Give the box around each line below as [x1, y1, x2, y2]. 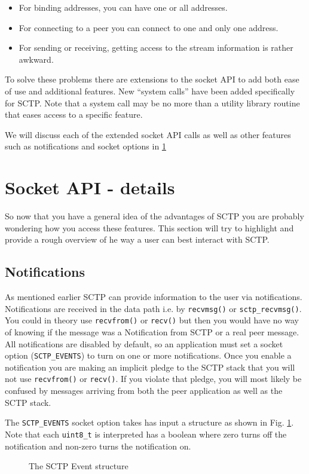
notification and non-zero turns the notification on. [5, 439, 191, 452]
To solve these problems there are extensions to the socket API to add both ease [5, 73, 299, 85]
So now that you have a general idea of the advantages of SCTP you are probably [5, 210, 304, 222]
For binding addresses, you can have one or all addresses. [19, 1, 228, 13]
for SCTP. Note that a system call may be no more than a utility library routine [5, 96, 300, 109]
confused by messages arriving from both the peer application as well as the [5, 384, 283, 397]
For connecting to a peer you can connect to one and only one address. [19, 21, 279, 33]
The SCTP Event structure [29, 460, 129, 472]
